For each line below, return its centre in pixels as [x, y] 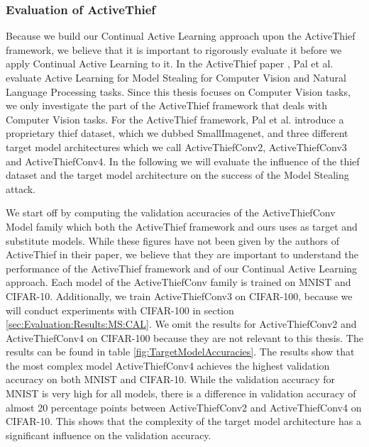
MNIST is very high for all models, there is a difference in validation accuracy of [181, 393]
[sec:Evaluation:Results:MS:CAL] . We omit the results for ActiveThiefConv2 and [181, 324]
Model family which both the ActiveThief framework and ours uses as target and [182, 226]
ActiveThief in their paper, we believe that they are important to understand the [182, 254]
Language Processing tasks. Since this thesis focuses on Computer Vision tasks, [178, 91]
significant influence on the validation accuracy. [109, 435]
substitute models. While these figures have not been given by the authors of [172, 240]
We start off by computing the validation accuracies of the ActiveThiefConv [171, 213]
